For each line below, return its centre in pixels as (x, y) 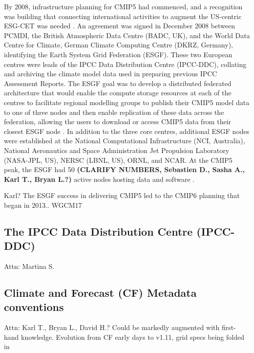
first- (229, 327)
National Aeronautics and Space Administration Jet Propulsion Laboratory (117, 150)
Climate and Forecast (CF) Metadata (100, 293)
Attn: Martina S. (29, 266)
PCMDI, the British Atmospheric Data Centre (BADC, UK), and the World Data (127, 35)
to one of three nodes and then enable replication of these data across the (114, 112)
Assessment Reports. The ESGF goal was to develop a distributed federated (118, 83)
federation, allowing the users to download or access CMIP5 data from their (118, 121)
